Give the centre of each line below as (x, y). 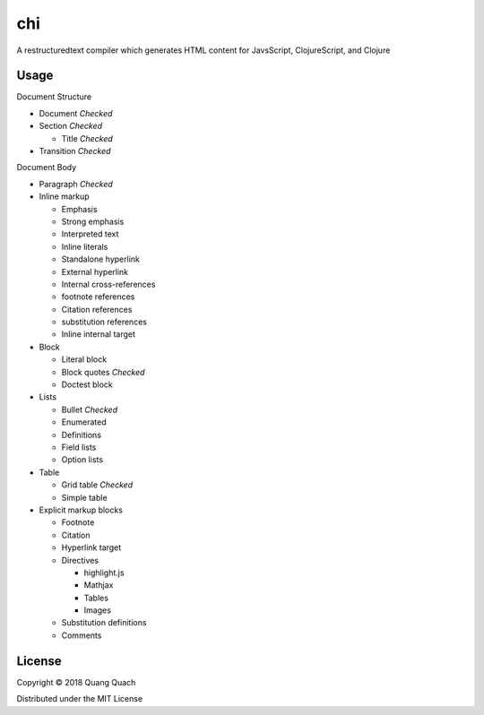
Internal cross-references (108, 284)
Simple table (84, 497)
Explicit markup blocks (81, 510)
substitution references (104, 322)
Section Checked (71, 126)
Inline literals (85, 246)
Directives (80, 560)
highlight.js (104, 573)
